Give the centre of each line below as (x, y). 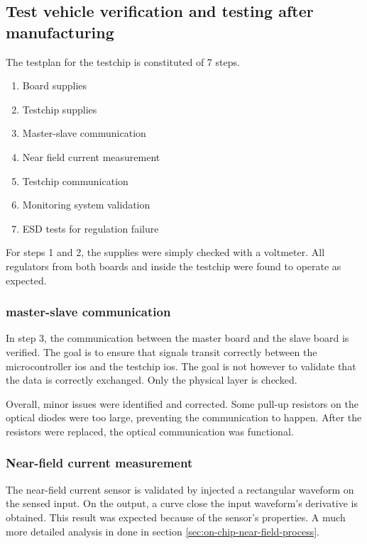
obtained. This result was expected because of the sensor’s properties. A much (176, 517)
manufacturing (60, 32)
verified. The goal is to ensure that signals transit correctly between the (161, 351)
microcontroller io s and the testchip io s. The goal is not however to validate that (181, 366)
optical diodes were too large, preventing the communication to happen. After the (184, 417)
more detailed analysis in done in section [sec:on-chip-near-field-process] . (163, 531)
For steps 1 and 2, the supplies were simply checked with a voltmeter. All (165, 252)
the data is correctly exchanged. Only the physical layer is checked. (152, 380)
